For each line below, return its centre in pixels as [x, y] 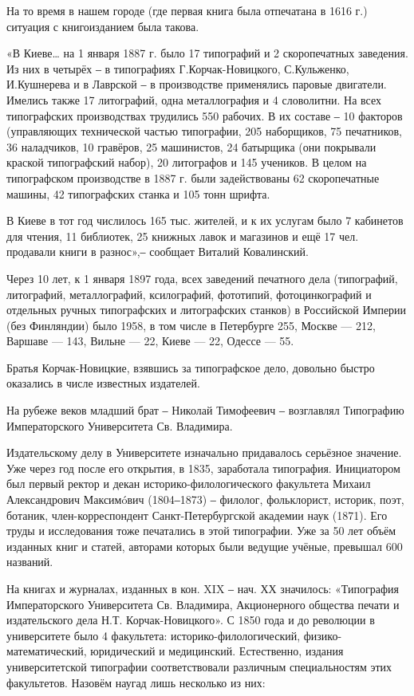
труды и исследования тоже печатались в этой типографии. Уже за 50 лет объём [201, 531]
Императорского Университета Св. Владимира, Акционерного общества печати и [203, 604]
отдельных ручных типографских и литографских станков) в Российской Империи [207, 310]
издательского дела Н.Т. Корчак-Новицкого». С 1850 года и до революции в [191, 620]
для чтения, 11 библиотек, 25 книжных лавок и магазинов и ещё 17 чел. [183, 236]
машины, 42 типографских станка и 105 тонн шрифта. [138, 193]
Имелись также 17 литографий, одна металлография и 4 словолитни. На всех [194, 99]
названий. [30, 562]
